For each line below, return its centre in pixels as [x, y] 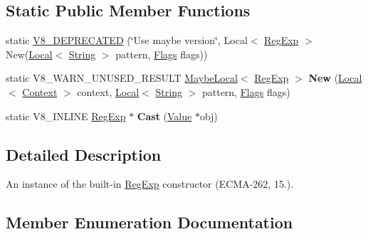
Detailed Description [84, 154]
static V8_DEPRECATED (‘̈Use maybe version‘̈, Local [127, 40]
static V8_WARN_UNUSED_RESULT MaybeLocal [122, 78]
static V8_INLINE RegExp [66, 116]
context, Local [108, 91]
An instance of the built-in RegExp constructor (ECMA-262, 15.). [150, 184]
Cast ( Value [164, 116]
